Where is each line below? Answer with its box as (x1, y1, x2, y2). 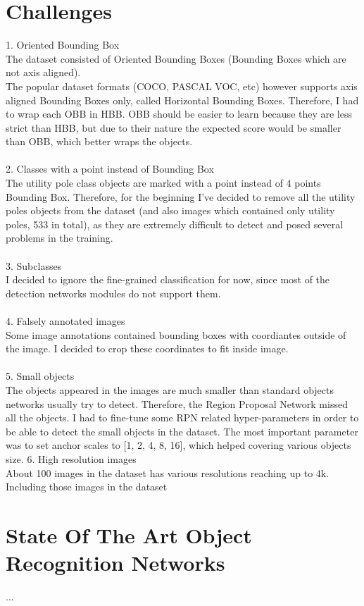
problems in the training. (6, 230, 113, 245)
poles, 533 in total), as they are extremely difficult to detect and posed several (6, 216, 344, 231)
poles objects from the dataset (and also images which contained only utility (6, 203, 335, 218)
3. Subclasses (6, 258, 62, 273)
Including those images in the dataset (6, 479, 168, 494)
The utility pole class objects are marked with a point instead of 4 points (6, 175, 321, 190)
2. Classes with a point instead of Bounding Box (6, 161, 214, 176)
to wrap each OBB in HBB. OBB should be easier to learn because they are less (6, 106, 353, 121)
